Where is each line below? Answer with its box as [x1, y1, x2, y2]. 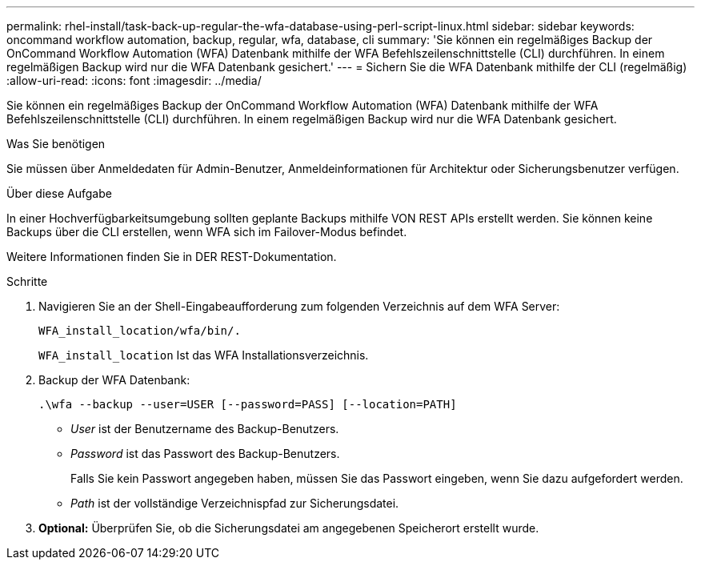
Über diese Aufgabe [6, 187, 112, 200]
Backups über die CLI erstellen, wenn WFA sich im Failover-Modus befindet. [6, 225, 407, 239]
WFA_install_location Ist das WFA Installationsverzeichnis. [38, 348, 369, 362]
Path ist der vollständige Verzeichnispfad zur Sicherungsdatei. [70, 496, 399, 510]
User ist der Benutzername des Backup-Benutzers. [70, 422, 339, 436]
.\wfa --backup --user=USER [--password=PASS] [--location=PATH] [38, 398, 457, 411]
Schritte [6, 275, 48, 288]
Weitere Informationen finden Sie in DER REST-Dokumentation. [6, 250, 337, 263]
